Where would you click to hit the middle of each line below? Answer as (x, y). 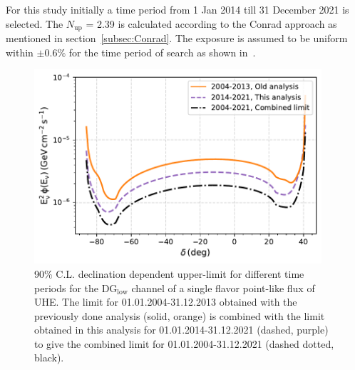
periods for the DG (76, 287)
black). (49, 357)
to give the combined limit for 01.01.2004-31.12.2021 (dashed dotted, (184, 343)
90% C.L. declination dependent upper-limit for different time (169, 273)
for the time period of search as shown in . (162, 52)
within (20, 52)
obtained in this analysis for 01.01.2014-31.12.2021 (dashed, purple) (181, 330)
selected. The (35, 23)
